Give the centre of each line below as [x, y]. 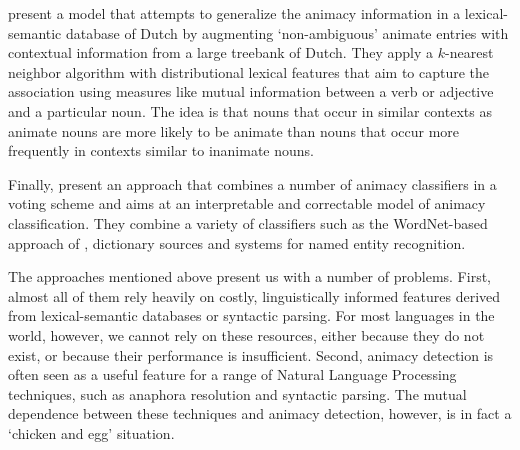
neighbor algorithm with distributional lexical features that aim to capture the [249, 71]
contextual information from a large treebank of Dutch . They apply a [221, 52]
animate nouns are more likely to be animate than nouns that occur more [234, 130]
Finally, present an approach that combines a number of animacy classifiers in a [252, 183]
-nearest [469, 52]
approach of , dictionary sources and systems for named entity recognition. [237, 242]
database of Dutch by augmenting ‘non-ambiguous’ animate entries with [287, 32]
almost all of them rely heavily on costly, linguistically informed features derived [254, 295]
